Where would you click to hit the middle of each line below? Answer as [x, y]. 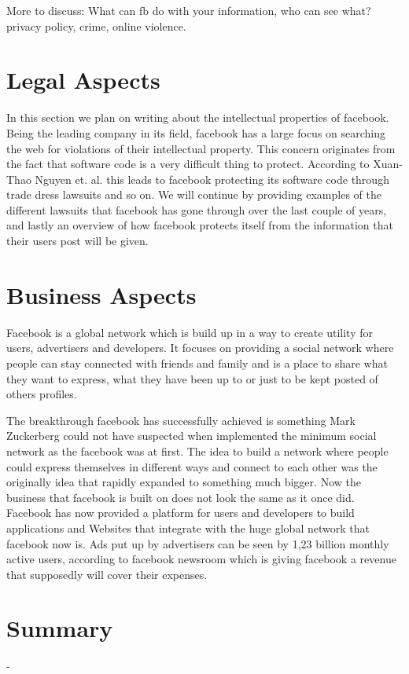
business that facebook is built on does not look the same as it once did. [181, 497]
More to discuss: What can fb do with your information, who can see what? [189, 10]
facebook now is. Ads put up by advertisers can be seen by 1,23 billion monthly [198, 543]
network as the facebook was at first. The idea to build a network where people [197, 451]
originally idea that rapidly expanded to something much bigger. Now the [184, 482]
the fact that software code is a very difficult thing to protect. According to [188, 164]
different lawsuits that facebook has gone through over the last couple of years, [197, 209]
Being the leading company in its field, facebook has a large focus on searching [196, 132]
